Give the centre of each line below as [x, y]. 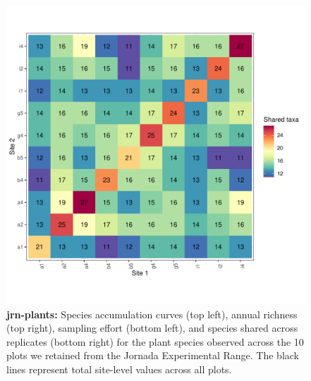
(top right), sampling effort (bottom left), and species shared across [152, 328]
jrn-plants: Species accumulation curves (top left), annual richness [152, 314]
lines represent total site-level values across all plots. [119, 369]
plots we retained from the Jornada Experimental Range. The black [153, 355]
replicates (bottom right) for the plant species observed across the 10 [155, 341]
